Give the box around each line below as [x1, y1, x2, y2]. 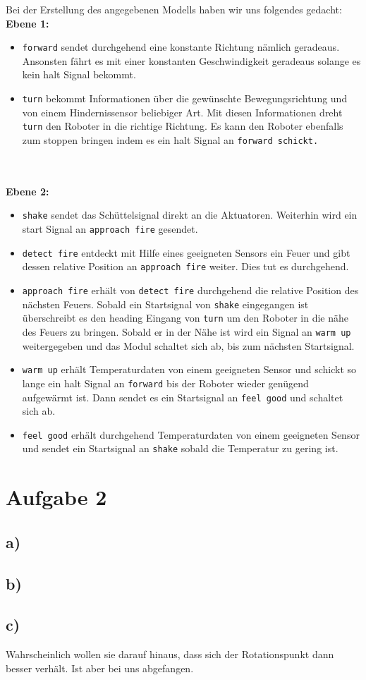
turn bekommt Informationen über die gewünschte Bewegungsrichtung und [22, 91, 348, 106]
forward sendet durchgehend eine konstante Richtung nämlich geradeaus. [22, 40, 340, 54]
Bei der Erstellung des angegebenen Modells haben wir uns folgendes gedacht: [6, 2, 342, 16]
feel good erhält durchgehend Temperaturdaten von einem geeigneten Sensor [22, 427, 360, 442]
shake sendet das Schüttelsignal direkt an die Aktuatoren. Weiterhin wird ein [22, 207, 358, 222]
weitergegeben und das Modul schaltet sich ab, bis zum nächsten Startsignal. [22, 338, 355, 353]
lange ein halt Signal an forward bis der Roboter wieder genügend [22, 375, 309, 390]
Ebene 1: [6, 16, 49, 30]
